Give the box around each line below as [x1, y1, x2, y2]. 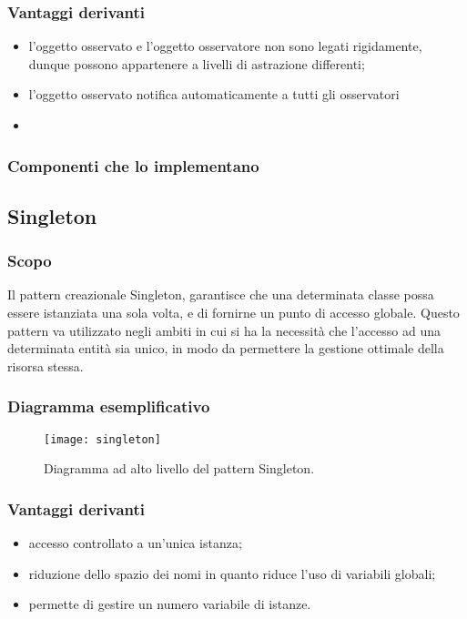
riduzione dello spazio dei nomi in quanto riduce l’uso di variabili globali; [28, 563, 436, 583]
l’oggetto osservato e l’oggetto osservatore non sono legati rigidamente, [28, 36, 422, 56]
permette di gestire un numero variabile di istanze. [28, 594, 311, 614]
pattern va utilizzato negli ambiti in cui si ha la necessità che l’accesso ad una [7, 320, 441, 340]
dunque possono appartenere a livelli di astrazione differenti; [28, 54, 365, 73]
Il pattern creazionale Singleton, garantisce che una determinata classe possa [7, 285, 434, 304]
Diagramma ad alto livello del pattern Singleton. [44, 459, 315, 478]
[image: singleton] [44, 432, 161, 446]
